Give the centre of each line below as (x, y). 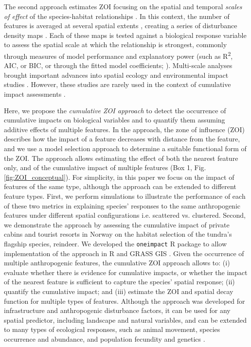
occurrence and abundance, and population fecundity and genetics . (105, 338)
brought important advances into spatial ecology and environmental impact (116, 75)
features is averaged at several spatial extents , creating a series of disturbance (121, 26)
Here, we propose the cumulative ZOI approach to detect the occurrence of (115, 110)
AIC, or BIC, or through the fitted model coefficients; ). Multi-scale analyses (118, 65)
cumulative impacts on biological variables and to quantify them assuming (115, 120)
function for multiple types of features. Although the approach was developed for (125, 301)
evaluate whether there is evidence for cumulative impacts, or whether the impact (126, 272)
